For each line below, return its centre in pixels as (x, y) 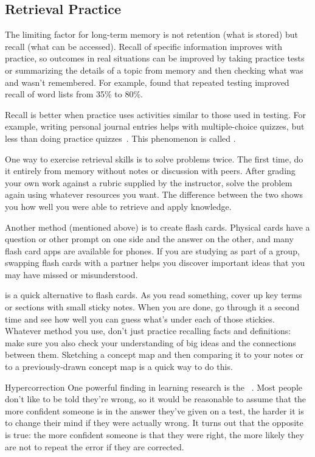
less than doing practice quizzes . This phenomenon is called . (120, 138)
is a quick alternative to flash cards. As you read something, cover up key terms (154, 295)
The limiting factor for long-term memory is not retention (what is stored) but (151, 34)
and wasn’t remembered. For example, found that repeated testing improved (147, 82)
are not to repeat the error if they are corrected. (95, 446)
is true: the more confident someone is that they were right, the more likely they (154, 435)
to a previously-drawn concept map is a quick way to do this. (119, 367)
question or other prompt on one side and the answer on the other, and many (149, 239)
